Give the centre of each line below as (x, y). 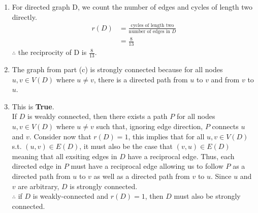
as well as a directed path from (142, 176)
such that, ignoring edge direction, (150, 126)
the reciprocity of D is (52, 52)
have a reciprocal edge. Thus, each (181, 156)
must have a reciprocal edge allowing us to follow (147, 166)
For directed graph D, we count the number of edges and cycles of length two (132, 7)
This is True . (33, 106)
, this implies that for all (166, 136)
